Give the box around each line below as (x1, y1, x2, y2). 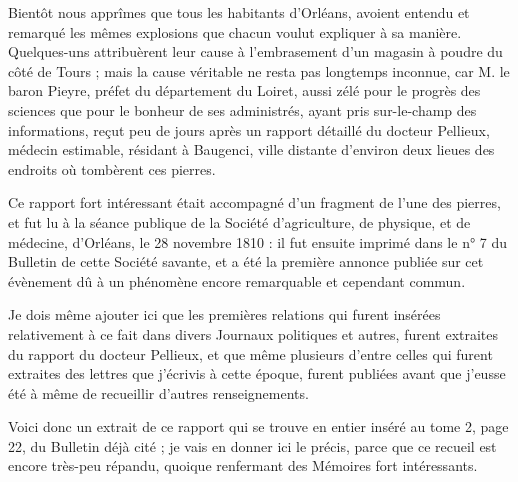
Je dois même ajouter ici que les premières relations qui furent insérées (8, 304, 441, 325)
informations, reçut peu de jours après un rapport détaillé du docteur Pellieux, (8, 119, 490, 140)
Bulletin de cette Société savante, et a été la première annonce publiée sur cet (8, 251, 484, 272)
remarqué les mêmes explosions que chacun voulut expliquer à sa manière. (8, 21, 462, 42)
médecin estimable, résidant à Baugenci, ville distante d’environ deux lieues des (8, 139, 495, 160)
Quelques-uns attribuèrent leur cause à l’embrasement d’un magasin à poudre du (8, 41, 503, 62)
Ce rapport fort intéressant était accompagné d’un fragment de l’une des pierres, (8, 192, 501, 213)
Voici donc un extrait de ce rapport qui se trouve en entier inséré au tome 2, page (8, 416, 509, 437)
